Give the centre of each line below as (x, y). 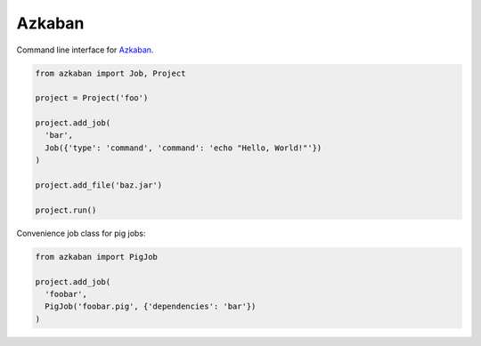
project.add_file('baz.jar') (99, 185)
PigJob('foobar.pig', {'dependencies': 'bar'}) (151, 306)
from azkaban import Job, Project (110, 73)
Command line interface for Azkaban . (85, 50)
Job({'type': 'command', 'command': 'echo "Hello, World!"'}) (183, 148)
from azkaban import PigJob (96, 257)
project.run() (66, 210)
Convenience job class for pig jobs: (81, 233)
